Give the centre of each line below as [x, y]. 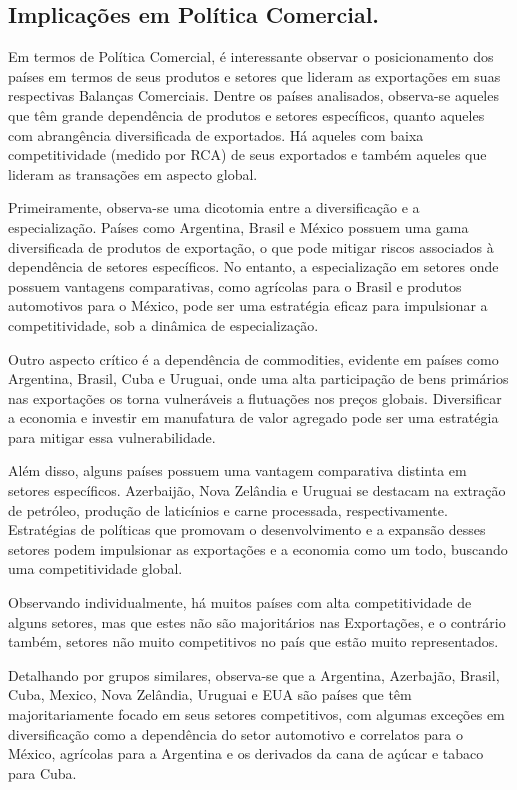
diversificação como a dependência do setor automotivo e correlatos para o [235, 733]
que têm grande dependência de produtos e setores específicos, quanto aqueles [246, 114]
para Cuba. [42, 772]
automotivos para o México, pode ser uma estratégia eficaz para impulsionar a [248, 305]
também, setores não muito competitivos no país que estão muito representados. [253, 641]
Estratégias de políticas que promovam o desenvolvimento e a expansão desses [247, 529]
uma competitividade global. [95, 568]
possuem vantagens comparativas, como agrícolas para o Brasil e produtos [235, 285]
